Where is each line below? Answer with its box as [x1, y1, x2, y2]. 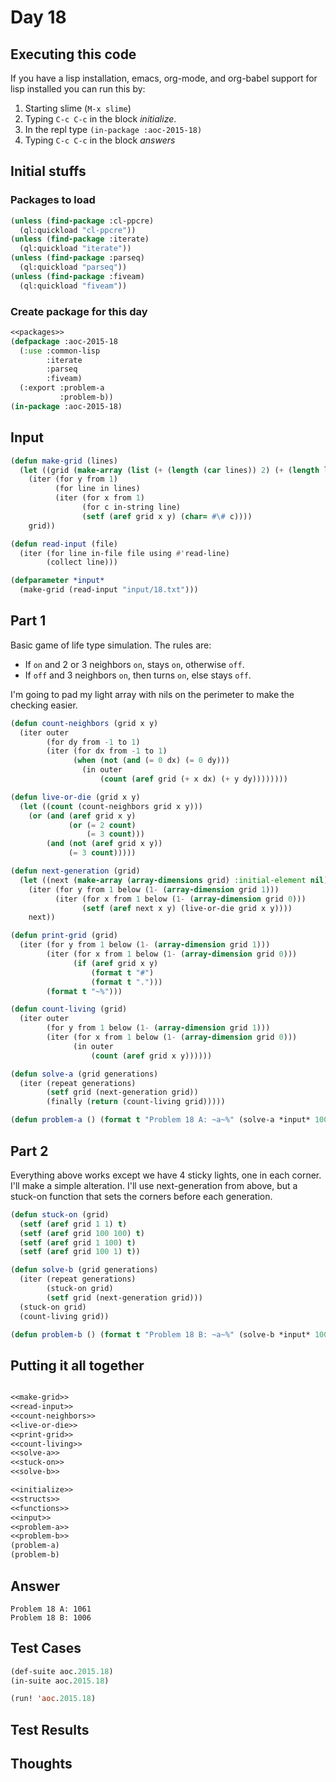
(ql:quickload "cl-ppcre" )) [19, 225, 137, 235]
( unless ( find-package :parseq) [10, 253, 145, 263]
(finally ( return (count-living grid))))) [46, 1097, 226, 1107]
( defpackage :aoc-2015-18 [10, 336, 118, 346]
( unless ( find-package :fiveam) [10, 271, 145, 281]
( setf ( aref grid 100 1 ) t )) [19, 1247, 141, 1257]
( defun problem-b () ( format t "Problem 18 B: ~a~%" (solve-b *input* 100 [10, 1329, 329, 1340]
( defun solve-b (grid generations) [10, 1265, 159, 1275]
